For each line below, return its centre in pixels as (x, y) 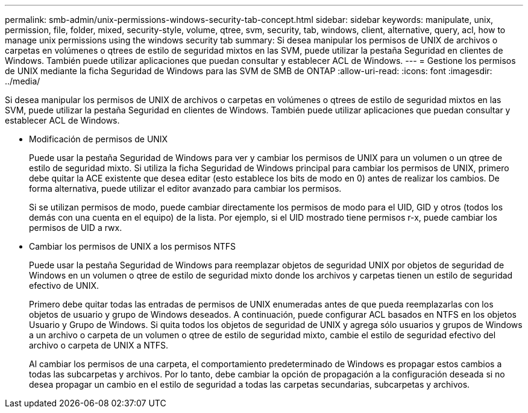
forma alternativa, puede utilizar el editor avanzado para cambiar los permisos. (185, 188)
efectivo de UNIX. (64, 285)
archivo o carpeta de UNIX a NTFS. (99, 345)
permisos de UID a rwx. (76, 228)
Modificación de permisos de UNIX (99, 139)
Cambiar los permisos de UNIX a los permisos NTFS (133, 246)
